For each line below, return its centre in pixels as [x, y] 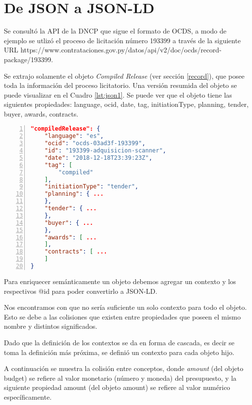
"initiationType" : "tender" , [91, 187]
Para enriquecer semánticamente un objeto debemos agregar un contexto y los [120, 281]
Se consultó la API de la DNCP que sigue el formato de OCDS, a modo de [115, 31]
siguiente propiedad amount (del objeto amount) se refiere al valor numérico [117, 387]
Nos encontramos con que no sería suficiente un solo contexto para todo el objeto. [126, 307]
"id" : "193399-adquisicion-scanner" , [105, 151]
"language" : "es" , [74, 136]
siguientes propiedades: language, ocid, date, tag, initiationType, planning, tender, [126, 104]
